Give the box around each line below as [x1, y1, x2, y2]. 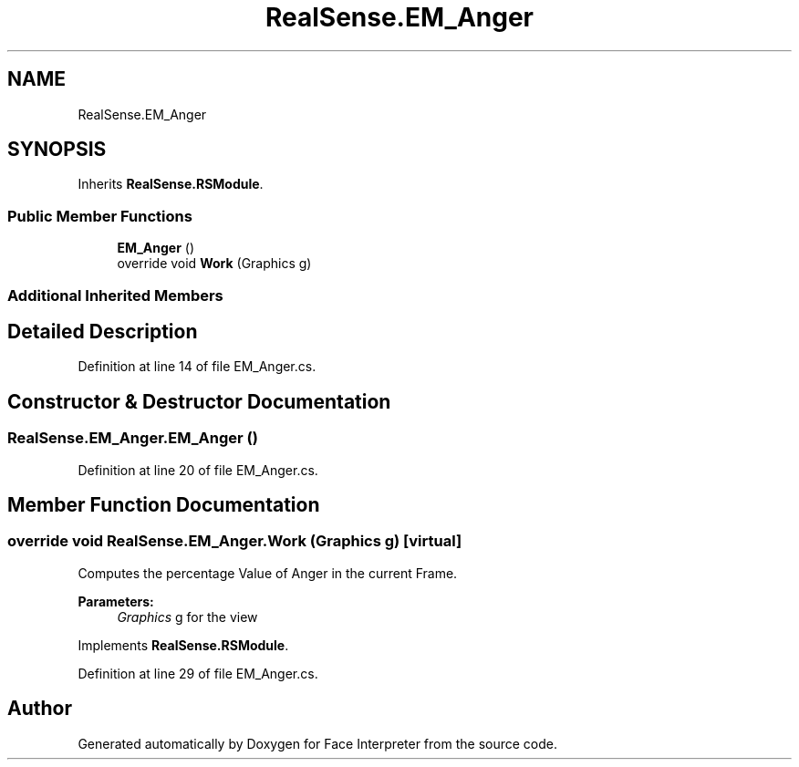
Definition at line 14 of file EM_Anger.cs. [78, 358, 316, 375]
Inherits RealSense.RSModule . [78, 176, 264, 192]
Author [7, 697, 72, 720]
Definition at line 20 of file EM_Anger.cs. [78, 461, 318, 478]
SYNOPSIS [7, 138, 107, 161]
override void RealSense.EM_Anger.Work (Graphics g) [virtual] [7, 532, 462, 551]
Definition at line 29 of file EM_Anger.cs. [78, 665, 318, 681]
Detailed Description [7, 319, 198, 343]
